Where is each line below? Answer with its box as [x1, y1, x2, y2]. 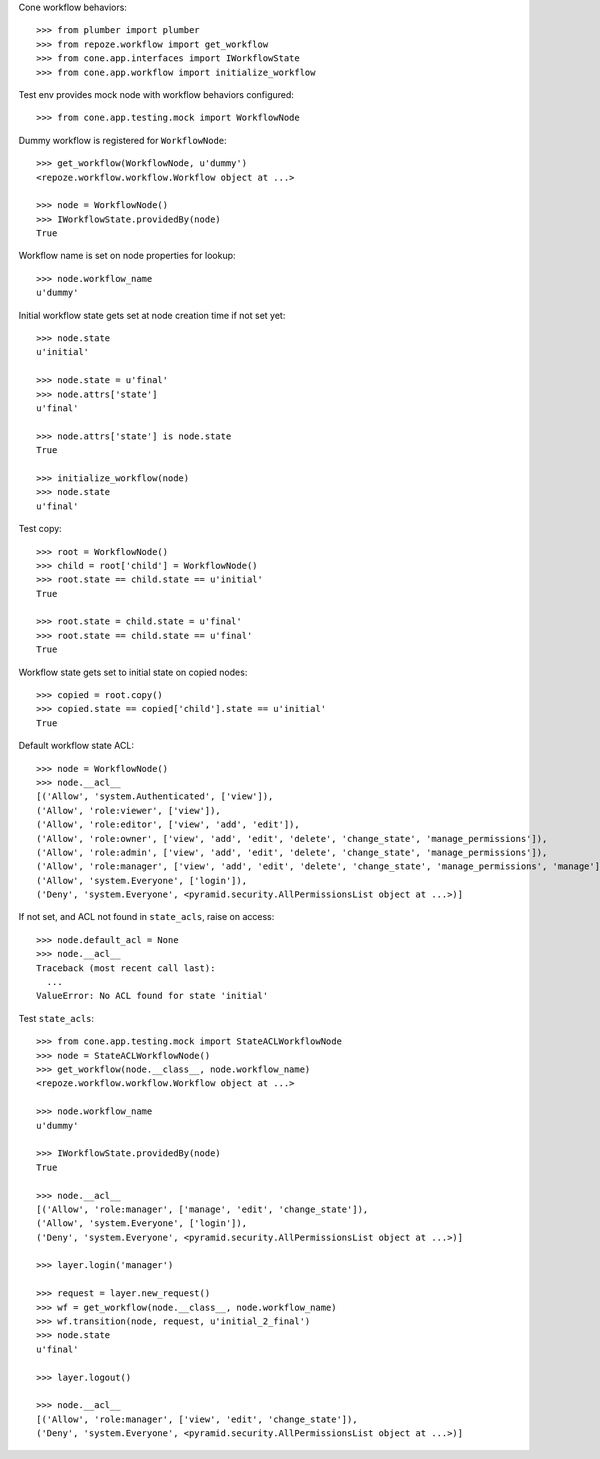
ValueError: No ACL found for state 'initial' [36, 990, 269, 1002]
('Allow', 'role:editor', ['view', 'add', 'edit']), [36, 819, 300, 830]
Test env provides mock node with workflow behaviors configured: [18, 88, 295, 100]
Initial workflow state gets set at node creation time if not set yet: [18, 309, 286, 321]
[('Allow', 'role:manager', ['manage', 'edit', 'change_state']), [36, 1203, 369, 1215]
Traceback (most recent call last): [36, 962, 216, 974]
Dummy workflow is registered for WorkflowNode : [18, 134, 227, 146]
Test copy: [18, 523, 62, 535]
